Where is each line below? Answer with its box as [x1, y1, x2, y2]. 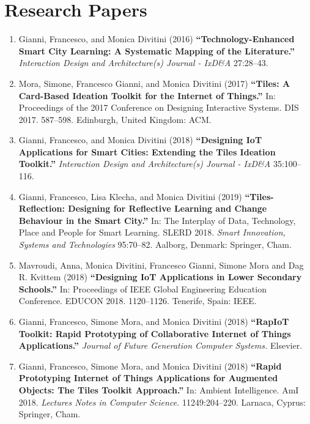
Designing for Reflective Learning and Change [68, 202, 267, 215]
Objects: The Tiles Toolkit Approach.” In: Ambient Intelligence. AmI [18, 383, 299, 396]
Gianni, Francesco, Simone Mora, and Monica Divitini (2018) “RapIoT [18, 315, 289, 327]
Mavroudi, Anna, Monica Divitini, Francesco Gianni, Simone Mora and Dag [18, 258, 304, 271]
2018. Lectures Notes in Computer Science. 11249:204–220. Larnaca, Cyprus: [18, 395, 306, 408]
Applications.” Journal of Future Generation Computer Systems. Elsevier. [18, 339, 303, 352]
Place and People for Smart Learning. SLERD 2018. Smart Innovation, [18, 226, 286, 239]
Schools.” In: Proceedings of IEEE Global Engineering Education [18, 282, 267, 295]
